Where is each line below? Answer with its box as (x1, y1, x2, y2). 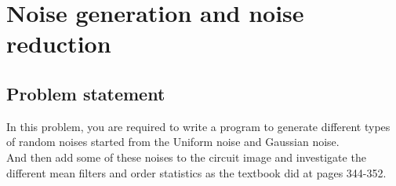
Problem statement (6, 81, 165, 105)
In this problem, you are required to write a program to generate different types (6, 118, 391, 134)
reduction (6, 27, 111, 60)
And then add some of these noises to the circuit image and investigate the (6, 148, 366, 165)
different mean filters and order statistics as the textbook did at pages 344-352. (6, 164, 387, 181)
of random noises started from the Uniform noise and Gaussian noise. (6, 133, 340, 150)
